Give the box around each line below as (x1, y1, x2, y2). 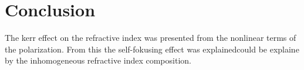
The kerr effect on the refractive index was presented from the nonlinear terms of (5, 32, 296, 44)
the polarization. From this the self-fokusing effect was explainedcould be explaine (5, 43, 299, 55)
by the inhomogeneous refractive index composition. (5, 54, 191, 66)
